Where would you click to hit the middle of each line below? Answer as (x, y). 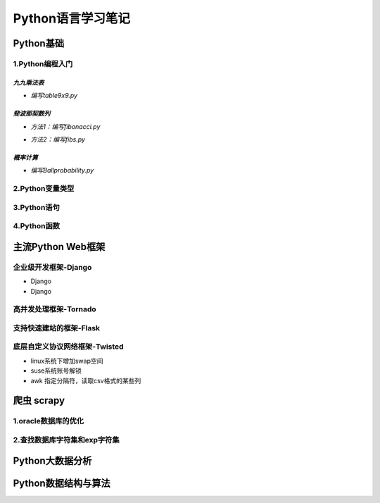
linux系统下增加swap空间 (67, 361)
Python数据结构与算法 (62, 483)
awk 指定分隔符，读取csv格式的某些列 (86, 380)
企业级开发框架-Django (52, 267)
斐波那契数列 (32, 113)
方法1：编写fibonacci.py (65, 126)
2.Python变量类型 (44, 189)
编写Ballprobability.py (62, 170)
